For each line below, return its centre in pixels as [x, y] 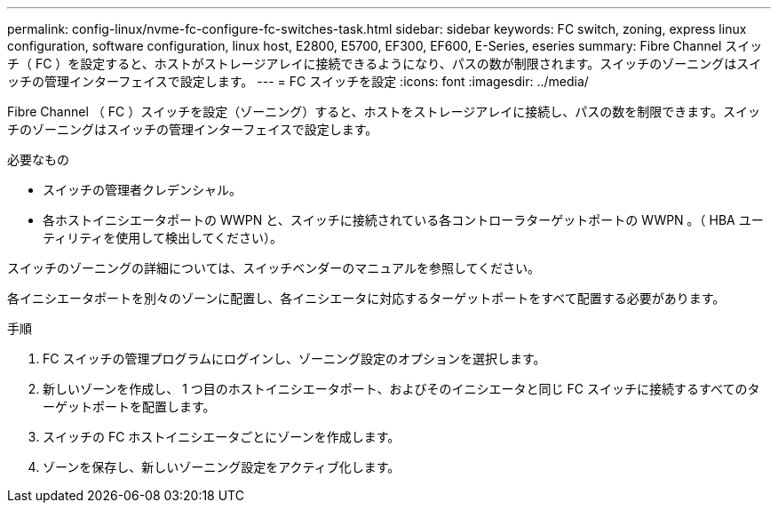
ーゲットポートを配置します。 [129, 406]
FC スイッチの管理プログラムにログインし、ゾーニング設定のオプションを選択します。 [294, 359]
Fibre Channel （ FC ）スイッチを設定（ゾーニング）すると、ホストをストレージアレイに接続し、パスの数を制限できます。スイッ [384, 112]
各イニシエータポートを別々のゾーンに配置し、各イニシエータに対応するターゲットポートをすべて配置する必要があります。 [366, 298]
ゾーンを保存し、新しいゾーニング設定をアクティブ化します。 [222, 467]
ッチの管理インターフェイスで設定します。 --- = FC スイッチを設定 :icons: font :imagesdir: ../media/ [298, 81]
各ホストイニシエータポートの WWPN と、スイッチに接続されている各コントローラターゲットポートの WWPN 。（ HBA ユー [403, 220]
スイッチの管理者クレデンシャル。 [142, 190]
